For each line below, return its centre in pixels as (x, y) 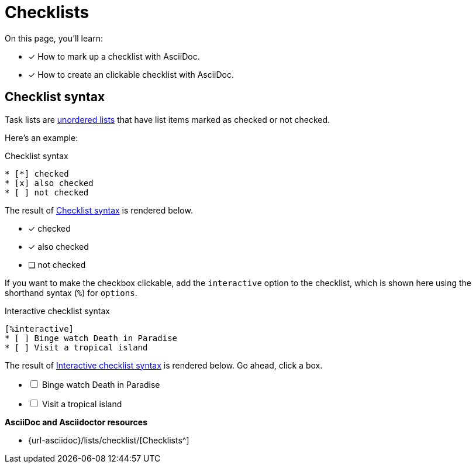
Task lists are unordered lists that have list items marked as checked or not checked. (168, 119)
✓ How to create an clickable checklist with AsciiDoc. (131, 74)
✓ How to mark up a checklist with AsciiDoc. (114, 56)
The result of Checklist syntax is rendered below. (99, 210)
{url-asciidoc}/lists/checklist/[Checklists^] (109, 440)
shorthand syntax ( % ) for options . (71, 292)
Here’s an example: (42, 137)
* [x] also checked (49, 183)
